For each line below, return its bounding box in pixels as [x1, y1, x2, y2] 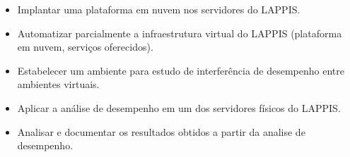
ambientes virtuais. [17, 77, 100, 92]
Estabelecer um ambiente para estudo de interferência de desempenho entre [17, 63, 344, 77]
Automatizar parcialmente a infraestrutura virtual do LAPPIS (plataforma [17, 25, 342, 40]
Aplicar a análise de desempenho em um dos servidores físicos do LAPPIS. [17, 100, 341, 115]
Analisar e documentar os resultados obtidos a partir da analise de [17, 124, 305, 139]
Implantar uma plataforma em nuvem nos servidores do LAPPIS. [17, 2, 301, 16]
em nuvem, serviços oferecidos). [17, 39, 153, 54]
